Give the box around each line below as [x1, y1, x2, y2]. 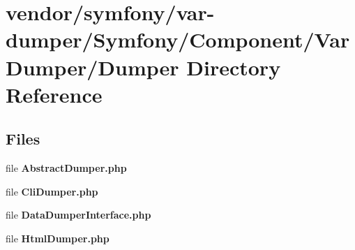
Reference [6, 80, 103, 108]
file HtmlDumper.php [6, 230, 109, 245]
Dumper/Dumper [6, 52, 179, 81]
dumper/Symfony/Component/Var [6, 25, 350, 54]
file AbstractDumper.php [6, 161, 127, 175]
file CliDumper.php [6, 184, 98, 198]
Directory [186, 52, 281, 81]
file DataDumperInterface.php [6, 207, 151, 222]
